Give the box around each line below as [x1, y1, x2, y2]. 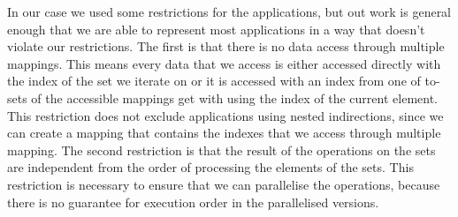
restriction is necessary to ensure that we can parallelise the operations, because [7, 175, 440, 193]
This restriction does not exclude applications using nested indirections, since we [7, 106, 444, 124]
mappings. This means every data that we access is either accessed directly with [7, 54, 441, 72]
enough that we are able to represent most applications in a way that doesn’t [7, 19, 425, 38]
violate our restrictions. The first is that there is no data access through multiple [7, 37, 445, 56]
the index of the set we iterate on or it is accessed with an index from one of [7, 71, 421, 90]
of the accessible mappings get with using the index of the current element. [31, 88, 438, 107]
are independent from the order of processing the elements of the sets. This [7, 158, 414, 176]
